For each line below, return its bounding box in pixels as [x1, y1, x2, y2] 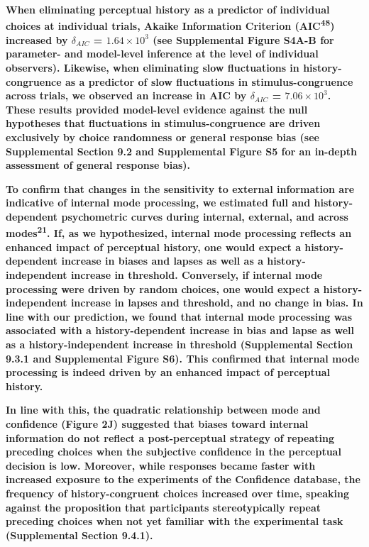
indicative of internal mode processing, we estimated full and [6, 195, 311, 210]
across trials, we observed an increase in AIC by [6, 88, 247, 103]
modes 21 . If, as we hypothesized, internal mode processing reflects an [6, 223, 352, 241]
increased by [6, 32, 68, 47]
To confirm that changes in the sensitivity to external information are [6, 181, 355, 196]
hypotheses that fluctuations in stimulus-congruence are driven [6, 116, 321, 131]
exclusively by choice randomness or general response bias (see [6, 130, 319, 144]
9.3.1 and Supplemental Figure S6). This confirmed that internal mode [6, 350, 360, 365]
